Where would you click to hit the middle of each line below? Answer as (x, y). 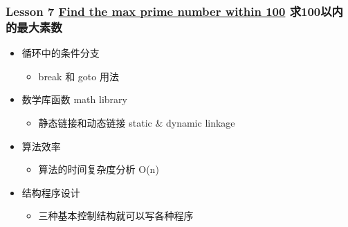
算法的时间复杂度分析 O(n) (99, 169)
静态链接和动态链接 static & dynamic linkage (137, 122)
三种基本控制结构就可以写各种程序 (116, 216)
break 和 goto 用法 (79, 76)
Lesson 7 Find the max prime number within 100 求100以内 (174, 11)
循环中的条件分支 (61, 53)
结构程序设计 (51, 192)
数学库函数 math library (74, 99)
